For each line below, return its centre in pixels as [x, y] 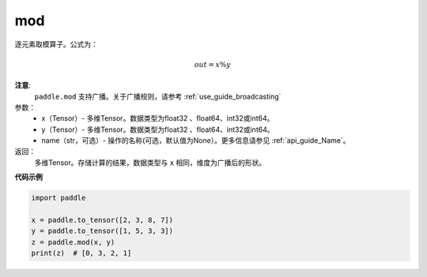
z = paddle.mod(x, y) [73, 242]
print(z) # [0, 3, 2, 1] [81, 253]
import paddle [59, 198]
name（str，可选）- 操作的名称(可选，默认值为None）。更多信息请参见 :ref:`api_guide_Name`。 [196, 140]
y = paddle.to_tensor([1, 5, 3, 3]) [102, 231]
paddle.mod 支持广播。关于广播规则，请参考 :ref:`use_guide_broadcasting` [158, 96]
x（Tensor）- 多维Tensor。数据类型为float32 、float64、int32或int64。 [158, 118]
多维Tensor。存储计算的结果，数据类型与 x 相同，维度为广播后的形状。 [150, 163]
